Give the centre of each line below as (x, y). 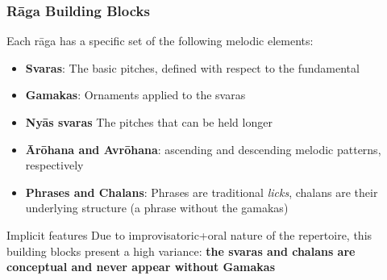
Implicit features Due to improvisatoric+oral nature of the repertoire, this (189, 234)
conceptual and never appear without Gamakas (141, 267)
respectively (54, 165)
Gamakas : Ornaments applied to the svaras (135, 95)
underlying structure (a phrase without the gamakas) (157, 208)
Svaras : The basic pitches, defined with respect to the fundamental (192, 67)
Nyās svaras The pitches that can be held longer (149, 122)
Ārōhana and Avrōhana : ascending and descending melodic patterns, (203, 149)
